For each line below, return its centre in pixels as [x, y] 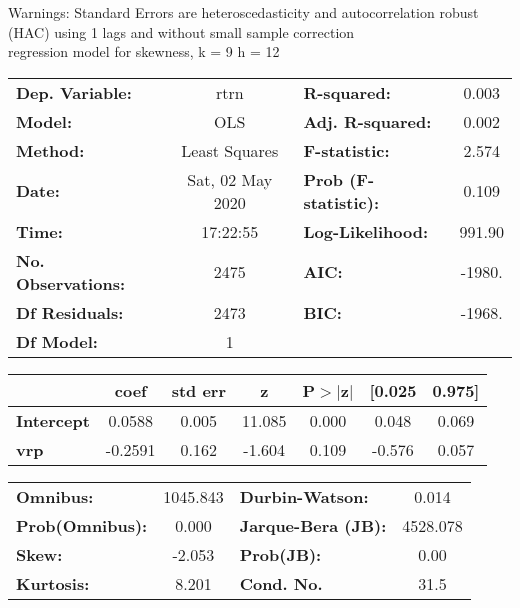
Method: [50, 150]
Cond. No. [281, 583]
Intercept [53, 420]
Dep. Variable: [74, 92]
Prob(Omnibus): [82, 525]
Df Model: [57, 341]
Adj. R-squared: [367, 121]
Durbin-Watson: [304, 496]
